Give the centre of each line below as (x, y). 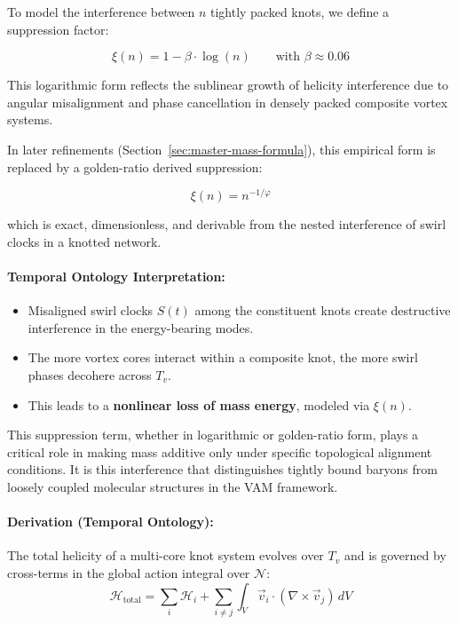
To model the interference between (101, 12)
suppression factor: (58, 29)
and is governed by (395, 555)
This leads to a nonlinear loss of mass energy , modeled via (199, 404)
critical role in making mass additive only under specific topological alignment (220, 451)
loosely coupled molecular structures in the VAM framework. (173, 486)
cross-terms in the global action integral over (129, 572)
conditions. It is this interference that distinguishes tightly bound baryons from (222, 469)
